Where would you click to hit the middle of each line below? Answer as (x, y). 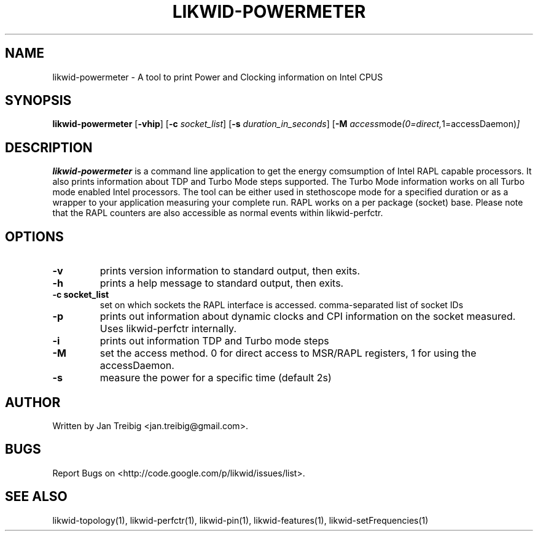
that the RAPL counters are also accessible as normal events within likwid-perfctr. (218, 213)
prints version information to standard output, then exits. (230, 271)
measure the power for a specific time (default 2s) (216, 378)
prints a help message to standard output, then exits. (222, 283)
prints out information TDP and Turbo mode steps (214, 341)
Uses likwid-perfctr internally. (168, 329)
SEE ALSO (36, 497)
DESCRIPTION (49, 147)
